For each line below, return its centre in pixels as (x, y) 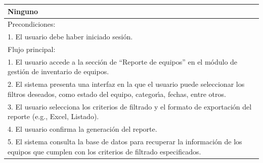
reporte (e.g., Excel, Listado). (53, 116)
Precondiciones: (32, 24)
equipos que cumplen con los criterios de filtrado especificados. (104, 151)
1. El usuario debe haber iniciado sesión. (70, 37)
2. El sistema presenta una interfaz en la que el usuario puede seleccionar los (126, 84)
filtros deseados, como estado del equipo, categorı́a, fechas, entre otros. (117, 94)
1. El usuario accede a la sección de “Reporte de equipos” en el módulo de (123, 61)
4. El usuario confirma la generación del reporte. (82, 129)
